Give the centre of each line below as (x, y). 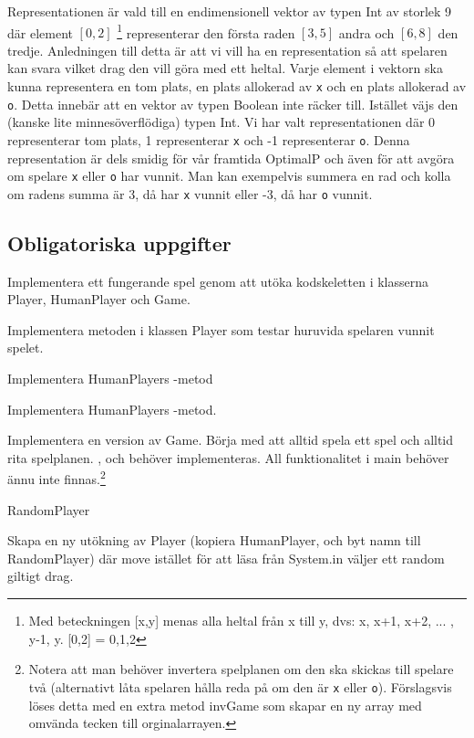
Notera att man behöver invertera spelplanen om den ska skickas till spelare (241, 669)
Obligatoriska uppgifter (119, 242)
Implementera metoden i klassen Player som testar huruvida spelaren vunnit (221, 329)
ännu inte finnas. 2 (57, 478)
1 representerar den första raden (206, 31)
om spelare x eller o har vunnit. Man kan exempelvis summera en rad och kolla (229, 176)
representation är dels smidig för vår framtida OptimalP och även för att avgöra (231, 158)
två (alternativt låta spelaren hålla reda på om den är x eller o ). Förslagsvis (240, 686)
